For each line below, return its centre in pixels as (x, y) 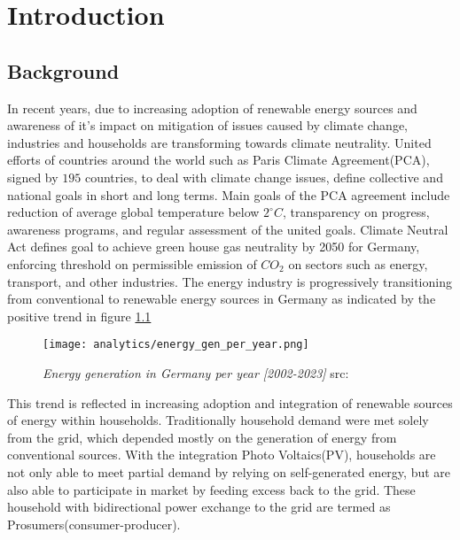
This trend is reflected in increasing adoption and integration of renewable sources (230, 402)
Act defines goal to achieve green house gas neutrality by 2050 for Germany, (214, 247)
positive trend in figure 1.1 (79, 316)
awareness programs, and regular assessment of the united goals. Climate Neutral (228, 229)
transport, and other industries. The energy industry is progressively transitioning (230, 281)
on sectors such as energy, (358, 263)
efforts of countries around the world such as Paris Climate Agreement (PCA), (218, 160)
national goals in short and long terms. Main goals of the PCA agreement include (229, 194)
